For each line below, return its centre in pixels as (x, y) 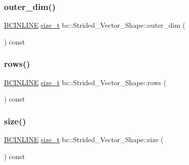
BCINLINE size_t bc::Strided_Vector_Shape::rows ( (85, 82)
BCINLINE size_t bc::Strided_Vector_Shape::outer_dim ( (95, 25)
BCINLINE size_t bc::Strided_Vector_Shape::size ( (84, 139)
